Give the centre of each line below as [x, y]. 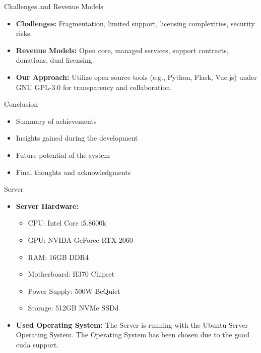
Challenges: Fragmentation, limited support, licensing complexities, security [135, 23]
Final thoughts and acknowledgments [73, 172]
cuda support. [37, 345]
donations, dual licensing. [55, 60]
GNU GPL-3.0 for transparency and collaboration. [94, 87]
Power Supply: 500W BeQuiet [74, 291]
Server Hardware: [47, 206]
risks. [24, 33]
